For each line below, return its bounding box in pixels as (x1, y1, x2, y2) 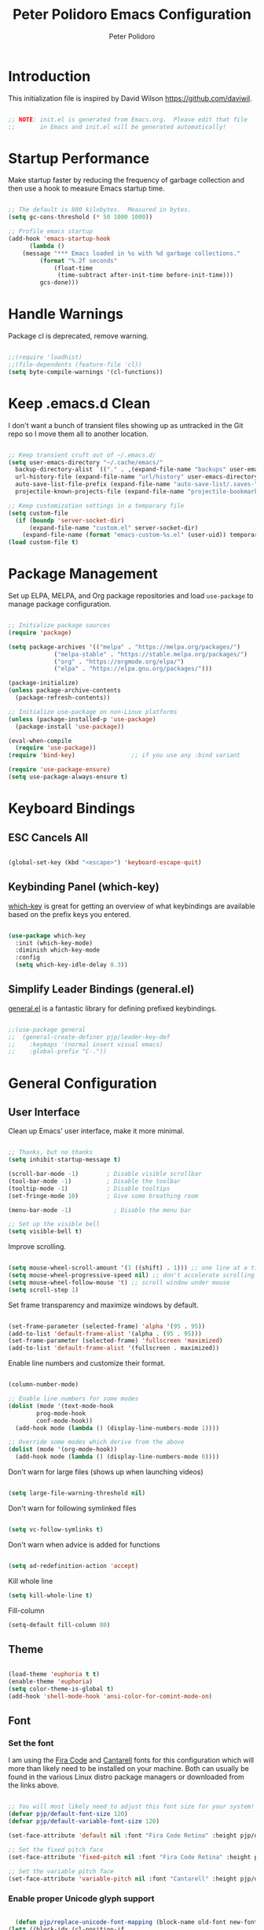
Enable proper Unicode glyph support (8, 1893, 155, 1904)
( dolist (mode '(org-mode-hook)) (8, 1446, 118, 1454)
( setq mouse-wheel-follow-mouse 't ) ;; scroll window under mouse (8, 1278, 230, 1286)
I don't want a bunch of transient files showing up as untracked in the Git (8, 420, 244, 430)
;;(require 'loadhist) (8, 353, 82, 361)
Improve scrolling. (8, 1242, 67, 1252)
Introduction (8, 67, 91, 85)
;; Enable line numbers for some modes (8, 1395, 139, 1403)
